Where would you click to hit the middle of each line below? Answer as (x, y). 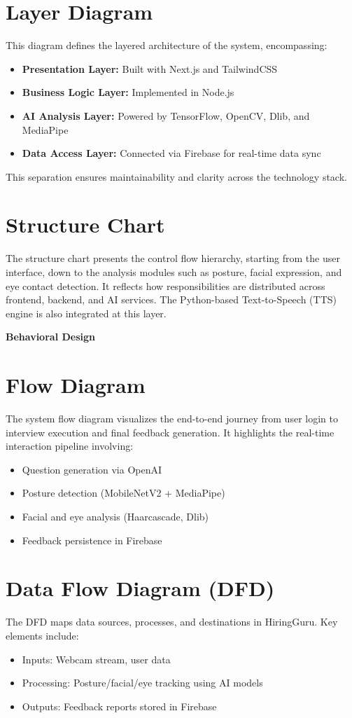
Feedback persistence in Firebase (92, 540)
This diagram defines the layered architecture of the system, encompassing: (167, 45)
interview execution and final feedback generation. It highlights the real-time (170, 432)
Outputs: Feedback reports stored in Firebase (119, 706)
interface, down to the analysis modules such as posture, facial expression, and (174, 272)
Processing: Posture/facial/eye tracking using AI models (142, 683)
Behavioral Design (51, 337)
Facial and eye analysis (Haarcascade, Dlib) (115, 517)
